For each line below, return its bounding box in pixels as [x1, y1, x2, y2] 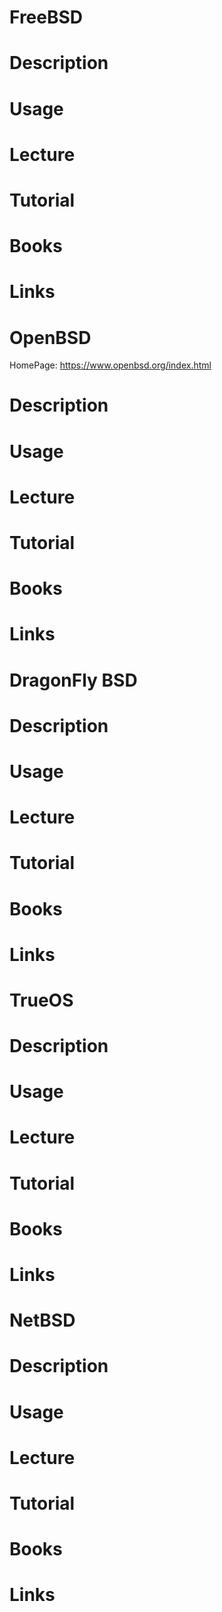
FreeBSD [9, 6, 84, 29]
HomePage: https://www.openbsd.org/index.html [9, 359, 212, 371]
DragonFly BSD [9, 669, 138, 691]
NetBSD [9, 1309, 76, 1332]
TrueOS [9, 989, 74, 1011]
